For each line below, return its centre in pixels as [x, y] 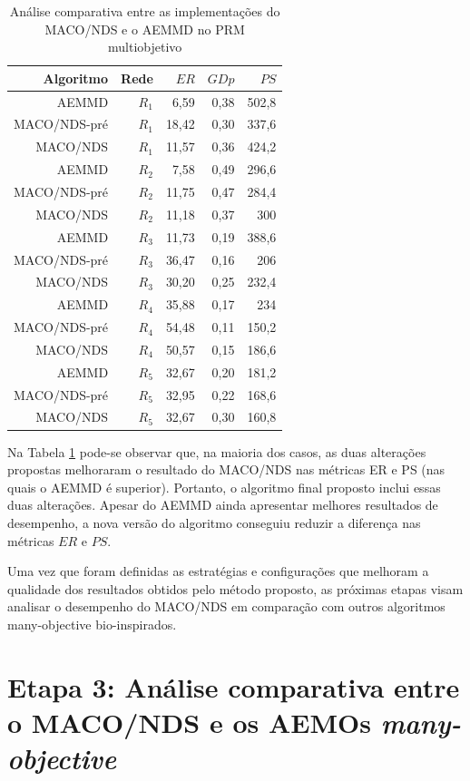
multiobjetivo [145, 47]
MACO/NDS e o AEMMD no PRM [145, 29]
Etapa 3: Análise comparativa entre [234, 686]
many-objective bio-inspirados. [92, 624]
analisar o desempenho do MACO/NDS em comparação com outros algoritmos [226, 606]
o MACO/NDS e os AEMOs [189, 722]
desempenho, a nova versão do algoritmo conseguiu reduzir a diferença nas [214, 522]
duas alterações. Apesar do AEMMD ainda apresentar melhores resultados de [223, 505]
